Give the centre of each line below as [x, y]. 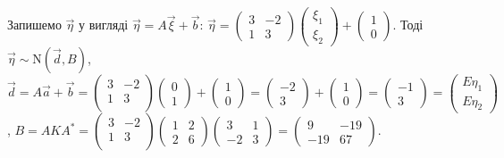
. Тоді [408, 25]
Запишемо [34, 25]
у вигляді [103, 25]
